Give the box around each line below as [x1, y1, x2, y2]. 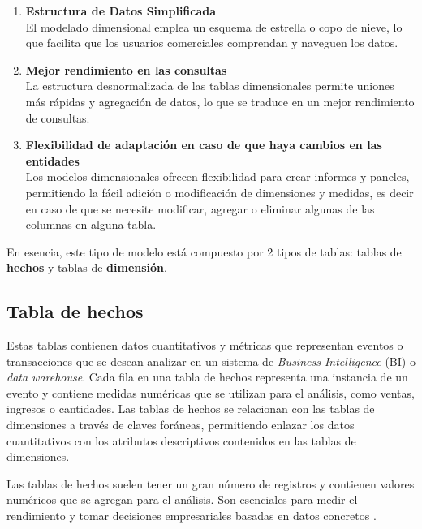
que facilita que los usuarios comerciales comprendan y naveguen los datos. [25, 34, 398, 51]
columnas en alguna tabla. [25, 216, 157, 233]
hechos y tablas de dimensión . [6, 259, 167, 276]
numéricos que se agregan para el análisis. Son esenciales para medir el [6, 491, 358, 508]
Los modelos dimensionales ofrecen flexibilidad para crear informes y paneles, [25, 168, 410, 185]
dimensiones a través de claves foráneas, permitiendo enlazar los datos [6, 416, 355, 433]
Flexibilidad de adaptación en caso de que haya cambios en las [25, 136, 382, 153]
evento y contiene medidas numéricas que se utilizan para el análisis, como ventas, [6, 384, 415, 401]
